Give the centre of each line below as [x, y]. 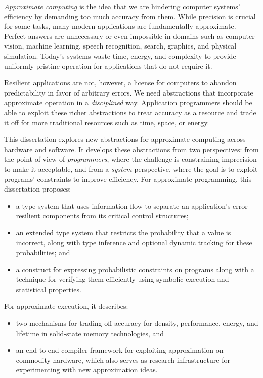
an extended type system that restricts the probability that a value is [123, 232]
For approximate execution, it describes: [66, 306]
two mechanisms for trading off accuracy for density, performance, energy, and [137, 323]
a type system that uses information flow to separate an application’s [123, 205]
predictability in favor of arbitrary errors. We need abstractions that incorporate [129, 92]
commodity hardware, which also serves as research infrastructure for [123, 360]
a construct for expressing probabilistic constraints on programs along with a [135, 269]
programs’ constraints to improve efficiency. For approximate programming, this [128, 179]
